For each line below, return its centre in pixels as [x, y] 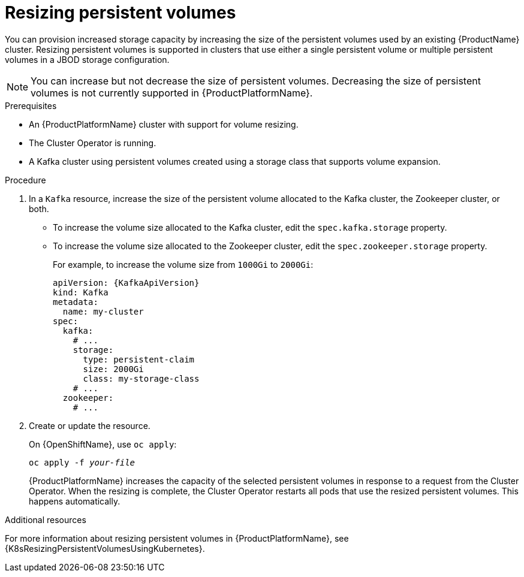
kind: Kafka [81, 292]
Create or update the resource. [90, 425]
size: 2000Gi [113, 369]
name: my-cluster [103, 311]
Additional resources [46, 519]
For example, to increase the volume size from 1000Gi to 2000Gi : [183, 264]
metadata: [76, 302]
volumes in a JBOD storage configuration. [87, 59]
